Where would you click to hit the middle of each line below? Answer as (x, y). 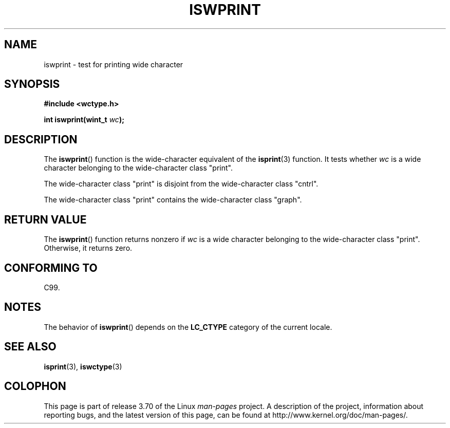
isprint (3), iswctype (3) (83, 366)
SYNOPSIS (32, 84)
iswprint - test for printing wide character (114, 64)
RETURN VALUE (45, 219)
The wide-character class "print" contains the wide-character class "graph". (173, 200)
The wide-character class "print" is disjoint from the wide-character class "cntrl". (181, 184)
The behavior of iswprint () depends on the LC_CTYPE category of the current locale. (188, 327)
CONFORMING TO (51, 268)
